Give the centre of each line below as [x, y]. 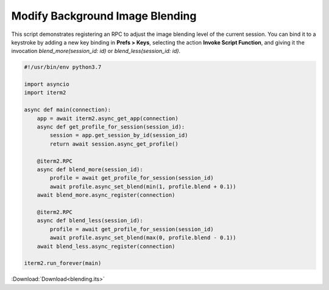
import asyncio [47, 84]
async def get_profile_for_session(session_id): [111, 127]
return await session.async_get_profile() [114, 144]
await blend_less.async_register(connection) [106, 246]
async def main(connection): [68, 110]
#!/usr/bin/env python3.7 [63, 67]
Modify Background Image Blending [104, 16]
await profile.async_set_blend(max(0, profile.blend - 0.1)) [143, 238]
